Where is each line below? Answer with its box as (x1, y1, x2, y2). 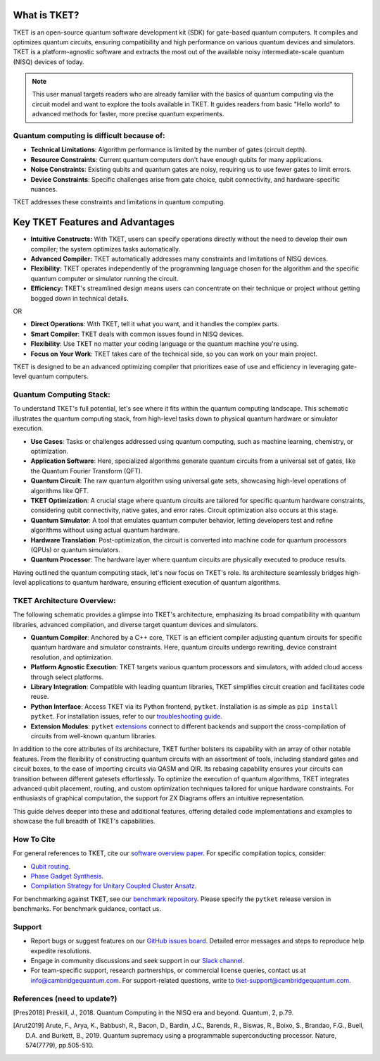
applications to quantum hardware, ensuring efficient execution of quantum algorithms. (28, 578, 281, 587)
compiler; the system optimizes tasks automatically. (30, 244, 181, 253)
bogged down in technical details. (30, 294, 129, 302)
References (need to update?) (13, 993, 118, 1003)
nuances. (30, 185, 58, 193)
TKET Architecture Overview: (13, 595, 116, 605)
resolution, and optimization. (30, 652, 113, 662)
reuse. (30, 693, 49, 701)
